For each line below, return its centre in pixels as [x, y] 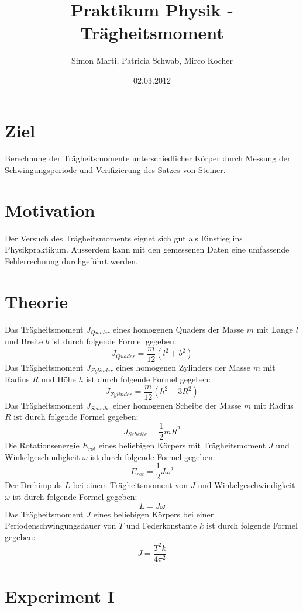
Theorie [37, 301]
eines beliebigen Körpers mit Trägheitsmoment [182, 445]
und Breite [24, 341]
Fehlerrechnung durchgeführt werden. [71, 260]
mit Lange [275, 329]
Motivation [50, 210]
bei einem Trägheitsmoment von [130, 485]
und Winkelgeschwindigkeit [247, 485]
